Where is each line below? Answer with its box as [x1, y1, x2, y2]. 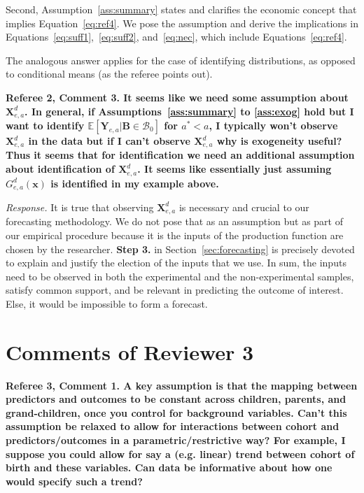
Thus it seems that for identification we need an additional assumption [6, 148, 355, 162]
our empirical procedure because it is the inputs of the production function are [6, 228, 344, 243]
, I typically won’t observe [209, 118, 338, 133]
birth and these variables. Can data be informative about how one [6, 460, 332, 475]
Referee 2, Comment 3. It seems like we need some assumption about [6, 90, 349, 104]
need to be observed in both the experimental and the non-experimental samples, [6, 269, 354, 283]
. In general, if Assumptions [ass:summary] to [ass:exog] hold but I [24, 103, 354, 118]
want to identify [6, 118, 85, 133]
